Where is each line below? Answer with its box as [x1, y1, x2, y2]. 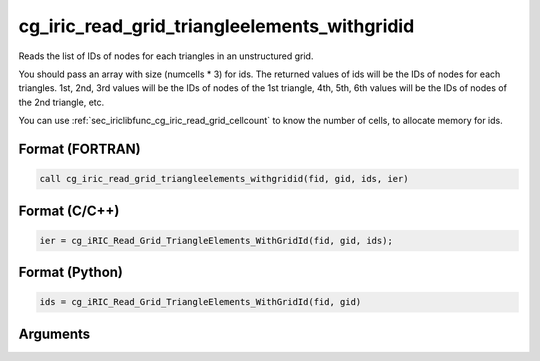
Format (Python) [18, 264, 124, 281]
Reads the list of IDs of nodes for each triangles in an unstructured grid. [18, 50, 314, 62]
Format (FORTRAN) [18, 140, 141, 157]
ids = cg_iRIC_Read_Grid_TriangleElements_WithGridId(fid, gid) [39, 296, 362, 308]
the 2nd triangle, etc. [18, 96, 105, 108]
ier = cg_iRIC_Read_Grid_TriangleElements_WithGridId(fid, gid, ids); [39, 235, 394, 246]
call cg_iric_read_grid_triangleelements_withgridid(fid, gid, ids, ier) [39, 173, 409, 185]
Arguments [18, 325, 91, 342]
